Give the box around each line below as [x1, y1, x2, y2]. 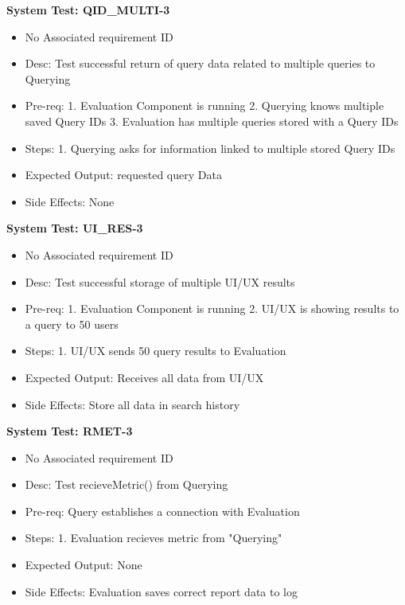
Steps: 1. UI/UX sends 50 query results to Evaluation [25, 342, 286, 359]
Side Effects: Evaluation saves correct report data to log [25, 583, 298, 599]
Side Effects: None [25, 193, 115, 209]
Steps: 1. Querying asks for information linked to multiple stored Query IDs [25, 139, 395, 156]
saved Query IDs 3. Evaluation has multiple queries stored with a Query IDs [25, 112, 399, 129]
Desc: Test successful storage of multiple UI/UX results [25, 273, 295, 290]
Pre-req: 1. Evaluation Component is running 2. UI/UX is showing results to [25, 300, 399, 317]
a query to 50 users [25, 315, 119, 332]
